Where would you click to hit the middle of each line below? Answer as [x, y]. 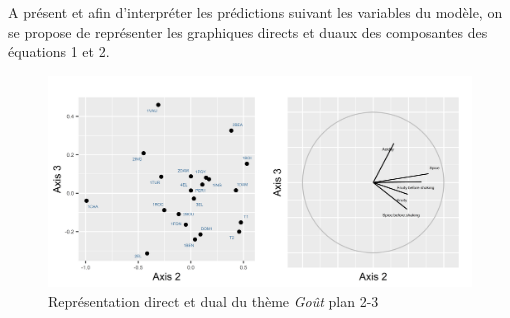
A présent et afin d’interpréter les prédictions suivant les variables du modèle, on [255, 12]
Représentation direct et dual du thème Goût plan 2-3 [213, 300]
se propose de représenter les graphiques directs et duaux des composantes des [248, 31]
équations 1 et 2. [59, 51]
